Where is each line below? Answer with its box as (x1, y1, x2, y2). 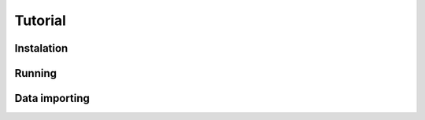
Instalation (14, 42, 68, 55)
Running (14, 67, 57, 80)
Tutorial (14, 12, 67, 29)
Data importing (14, 92, 90, 105)
